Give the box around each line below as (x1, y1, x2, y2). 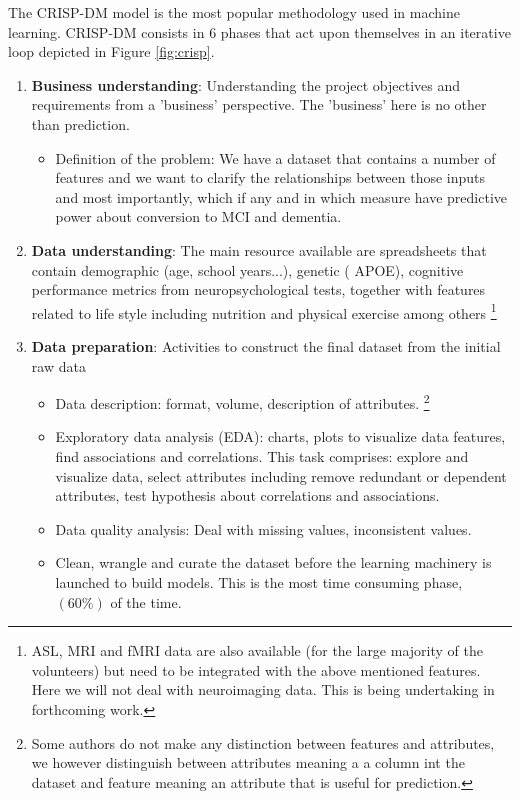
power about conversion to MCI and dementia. (55, 206, 342, 227)
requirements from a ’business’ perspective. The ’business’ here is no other (31, 94, 487, 115)
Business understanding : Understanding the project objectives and (31, 74, 461, 95)
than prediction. (31, 113, 130, 134)
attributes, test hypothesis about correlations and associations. (55, 485, 440, 506)
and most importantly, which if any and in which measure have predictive (55, 186, 507, 207)
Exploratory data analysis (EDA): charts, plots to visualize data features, (55, 426, 506, 447)
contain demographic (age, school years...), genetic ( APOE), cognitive (31, 259, 464, 280)
